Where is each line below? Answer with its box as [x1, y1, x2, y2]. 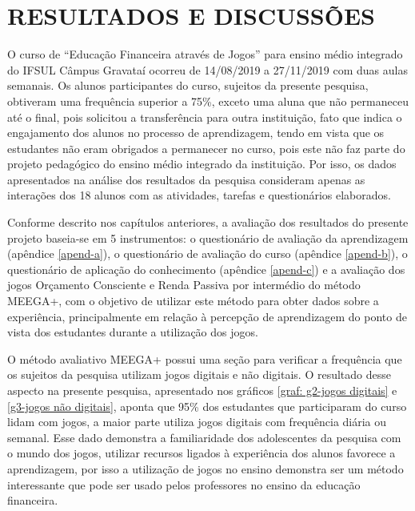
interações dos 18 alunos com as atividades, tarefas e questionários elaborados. [7, 187, 391, 203]
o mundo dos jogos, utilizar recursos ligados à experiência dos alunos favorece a [7, 445, 396, 461]
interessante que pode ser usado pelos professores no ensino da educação [7, 476, 361, 493]
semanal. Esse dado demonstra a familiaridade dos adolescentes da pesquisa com [7, 429, 401, 445]
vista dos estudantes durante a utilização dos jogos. [7, 324, 258, 340]
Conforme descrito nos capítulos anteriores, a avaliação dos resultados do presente [7, 214, 409, 231]
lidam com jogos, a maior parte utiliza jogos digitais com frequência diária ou [7, 413, 387, 430]
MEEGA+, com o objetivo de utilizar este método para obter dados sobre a [7, 292, 379, 309]
